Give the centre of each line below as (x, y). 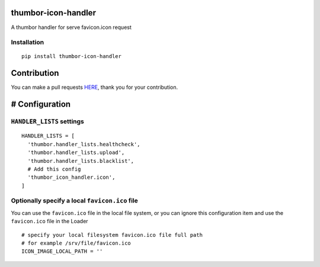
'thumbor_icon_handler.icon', (71, 177)
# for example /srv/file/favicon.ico (76, 243)
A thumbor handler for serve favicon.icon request (71, 27)
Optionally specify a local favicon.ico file (75, 201)
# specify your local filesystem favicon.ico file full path (112, 235)
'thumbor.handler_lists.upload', (76, 153)
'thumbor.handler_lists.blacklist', (81, 161)
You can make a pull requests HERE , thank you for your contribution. (95, 87)
